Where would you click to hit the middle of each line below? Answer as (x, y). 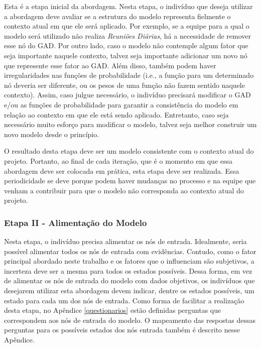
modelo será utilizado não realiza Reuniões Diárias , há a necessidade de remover (128, 35)
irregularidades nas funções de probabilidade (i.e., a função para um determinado (129, 75)
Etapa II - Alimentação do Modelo (76, 222)
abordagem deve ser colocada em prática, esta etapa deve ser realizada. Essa (122, 170)
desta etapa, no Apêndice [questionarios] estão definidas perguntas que (113, 310)
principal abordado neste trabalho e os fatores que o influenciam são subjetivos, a (129, 261)
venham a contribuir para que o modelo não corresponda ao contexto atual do (124, 190)
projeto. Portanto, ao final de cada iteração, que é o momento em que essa (118, 160)
